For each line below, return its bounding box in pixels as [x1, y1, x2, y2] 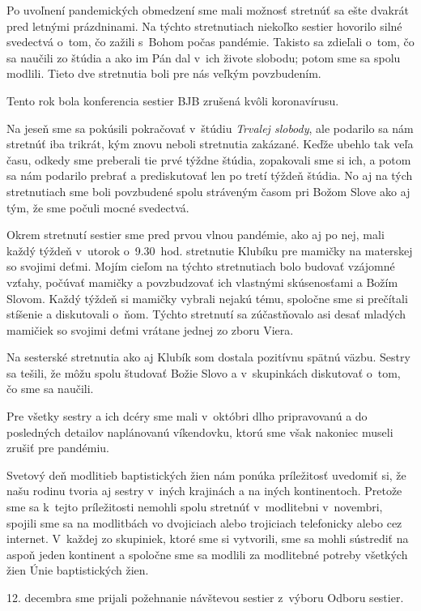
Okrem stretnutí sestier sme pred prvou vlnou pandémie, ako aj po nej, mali [6, 226, 385, 243]
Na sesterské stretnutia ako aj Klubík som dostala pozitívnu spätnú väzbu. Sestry [6, 348, 410, 365]
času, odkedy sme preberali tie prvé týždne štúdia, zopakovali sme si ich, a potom [6, 151, 411, 168]
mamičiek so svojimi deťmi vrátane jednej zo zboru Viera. [6, 321, 294, 338]
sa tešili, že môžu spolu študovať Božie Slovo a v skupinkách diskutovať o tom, [6, 364, 401, 381]
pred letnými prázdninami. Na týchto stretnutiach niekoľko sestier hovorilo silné [6, 17, 402, 34]
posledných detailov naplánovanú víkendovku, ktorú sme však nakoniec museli [6, 423, 393, 440]
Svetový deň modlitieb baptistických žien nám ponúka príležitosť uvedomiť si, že [6, 466, 406, 483]
